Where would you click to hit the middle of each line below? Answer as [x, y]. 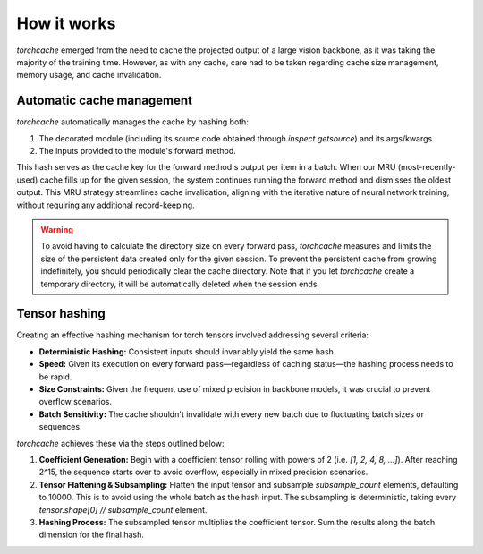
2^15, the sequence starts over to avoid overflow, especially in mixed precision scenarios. [203, 472]
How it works [66, 23]
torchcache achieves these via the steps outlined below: [120, 443]
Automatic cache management [104, 101]
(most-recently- [427, 167]
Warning [57, 229]
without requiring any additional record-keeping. [106, 205]
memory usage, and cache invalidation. [89, 75]
